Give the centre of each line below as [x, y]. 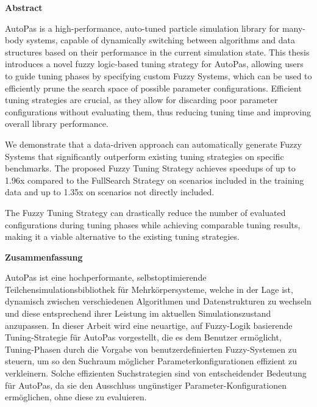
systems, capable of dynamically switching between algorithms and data [161, 40]
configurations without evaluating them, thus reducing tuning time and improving [158, 111]
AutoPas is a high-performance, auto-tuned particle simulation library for [142, 28]
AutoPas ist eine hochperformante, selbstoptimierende [106, 277]
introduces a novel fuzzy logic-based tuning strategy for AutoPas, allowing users [154, 64]
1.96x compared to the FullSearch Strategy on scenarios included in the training [155, 180]
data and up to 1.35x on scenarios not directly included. [110, 192]
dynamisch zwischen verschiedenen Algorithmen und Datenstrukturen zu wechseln [158, 301]
